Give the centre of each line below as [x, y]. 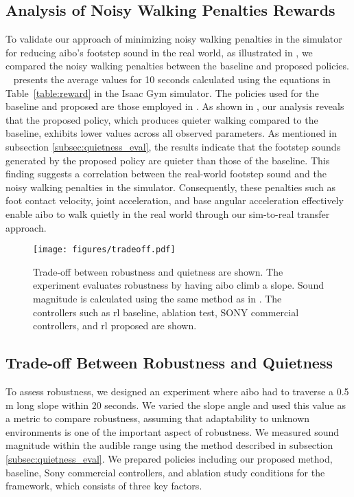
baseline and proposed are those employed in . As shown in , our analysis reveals [175, 106]
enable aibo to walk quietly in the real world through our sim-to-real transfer [168, 213]
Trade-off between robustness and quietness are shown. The [158, 271]
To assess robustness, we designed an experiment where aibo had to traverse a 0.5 [177, 391]
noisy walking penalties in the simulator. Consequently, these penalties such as [170, 187]
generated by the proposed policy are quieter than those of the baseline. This [168, 160]
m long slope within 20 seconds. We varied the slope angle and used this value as [176, 405]
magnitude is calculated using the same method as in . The [157, 298]
